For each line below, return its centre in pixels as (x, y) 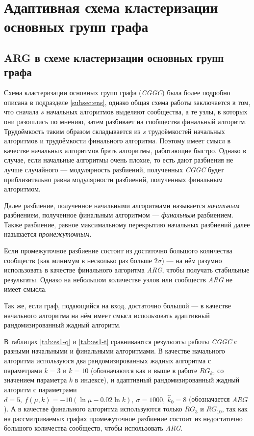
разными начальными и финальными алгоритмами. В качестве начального (114, 351)
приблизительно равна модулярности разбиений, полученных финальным (113, 179)
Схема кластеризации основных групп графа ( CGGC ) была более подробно (117, 93)
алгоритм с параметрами (40, 389)
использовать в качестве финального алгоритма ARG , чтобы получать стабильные (127, 270)
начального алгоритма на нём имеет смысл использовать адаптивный (107, 315)
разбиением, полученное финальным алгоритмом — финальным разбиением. (119, 215)
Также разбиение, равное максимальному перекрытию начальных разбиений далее (127, 224)
